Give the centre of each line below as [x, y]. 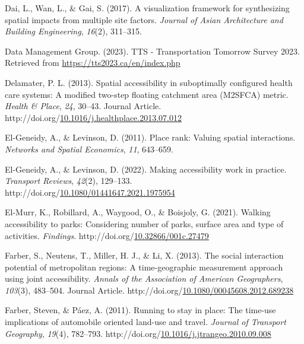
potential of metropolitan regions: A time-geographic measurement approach [144, 267]
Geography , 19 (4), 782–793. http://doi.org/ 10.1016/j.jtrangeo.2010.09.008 [138, 333]
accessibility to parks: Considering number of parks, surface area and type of [144, 223]
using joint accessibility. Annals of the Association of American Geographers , [144, 278]
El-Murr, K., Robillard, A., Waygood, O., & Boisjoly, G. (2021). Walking [138, 212]
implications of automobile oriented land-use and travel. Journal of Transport [145, 322]
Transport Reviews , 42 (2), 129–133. [69, 181]
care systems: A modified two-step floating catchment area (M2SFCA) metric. [147, 94]
